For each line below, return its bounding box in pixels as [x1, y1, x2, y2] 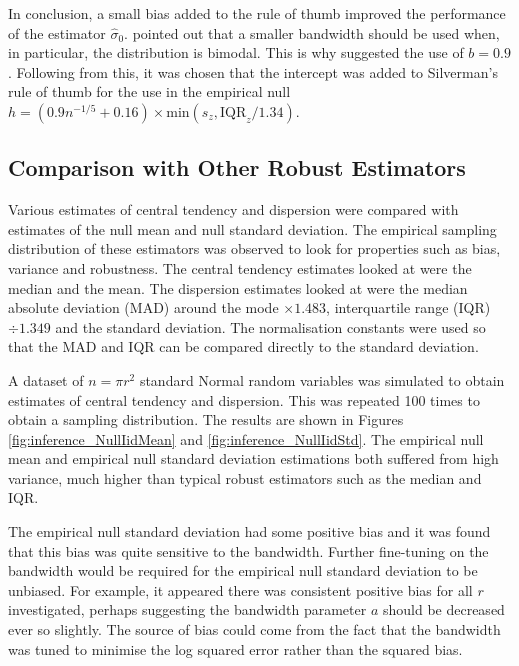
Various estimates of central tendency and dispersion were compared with [8, 199, 459, 220]
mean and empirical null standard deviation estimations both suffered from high [8, 448, 499, 469]
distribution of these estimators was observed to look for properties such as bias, [8, 238, 501, 259]
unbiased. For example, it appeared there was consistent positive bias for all [8, 579, 473, 600]
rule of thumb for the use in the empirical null [8, 81, 291, 102]
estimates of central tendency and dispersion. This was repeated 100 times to [8, 389, 480, 410]
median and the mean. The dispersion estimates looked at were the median [8, 277, 468, 298]
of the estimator [8, 22, 106, 43]
